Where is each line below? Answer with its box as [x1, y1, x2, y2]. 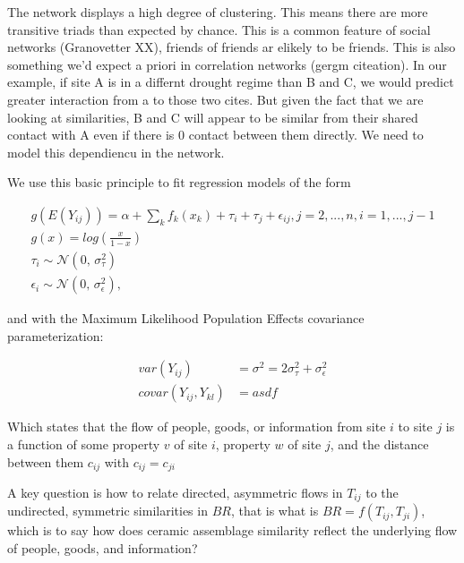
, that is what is [230, 501, 319, 520]
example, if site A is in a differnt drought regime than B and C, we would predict [7, 73, 454, 91]
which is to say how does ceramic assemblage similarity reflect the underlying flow [7, 521, 458, 540]
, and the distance [330, 434, 429, 453]
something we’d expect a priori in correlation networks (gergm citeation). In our [7, 55, 447, 73]
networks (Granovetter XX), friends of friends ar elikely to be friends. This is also [7, 38, 456, 56]
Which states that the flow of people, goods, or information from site [7, 417, 386, 436]
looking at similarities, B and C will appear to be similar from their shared [7, 107, 418, 126]
